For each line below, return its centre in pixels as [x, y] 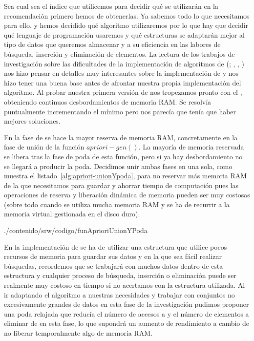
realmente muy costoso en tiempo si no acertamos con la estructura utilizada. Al [125, 285]
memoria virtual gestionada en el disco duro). [72, 214]
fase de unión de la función [44, 147]
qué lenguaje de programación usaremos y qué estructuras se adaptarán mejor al [124, 34]
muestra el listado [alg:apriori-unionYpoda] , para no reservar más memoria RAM [126, 176]
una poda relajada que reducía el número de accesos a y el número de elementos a [127, 313]
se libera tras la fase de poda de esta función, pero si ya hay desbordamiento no [123, 156]
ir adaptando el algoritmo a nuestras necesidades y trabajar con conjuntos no [119, 294]
